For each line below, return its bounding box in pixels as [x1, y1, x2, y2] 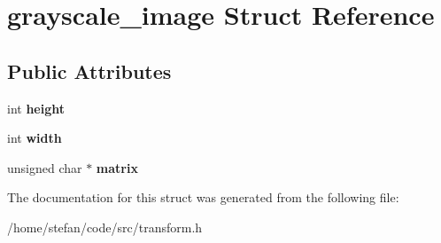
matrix [96, 158, 138, 176]
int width [7, 129, 62, 147]
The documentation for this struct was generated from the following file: [7, 188, 399, 207]
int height [7, 98, 66, 117]
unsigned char [7, 158, 82, 176]
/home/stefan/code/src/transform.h [7, 217, 203, 236]
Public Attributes [7, 57, 172, 84]
